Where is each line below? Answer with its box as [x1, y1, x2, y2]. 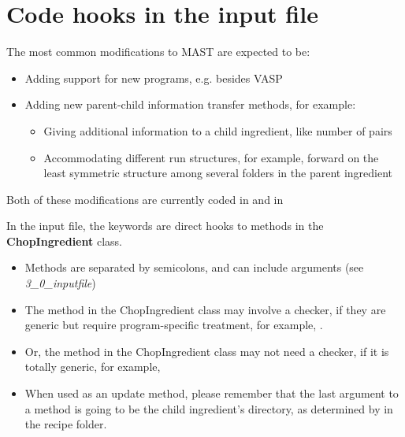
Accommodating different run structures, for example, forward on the [43, 149, 379, 165]
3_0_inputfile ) [24, 275, 96, 291]
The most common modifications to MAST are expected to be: [6, 43, 310, 60]
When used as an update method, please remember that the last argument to [24, 385, 399, 402]
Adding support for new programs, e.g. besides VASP [24, 69, 283, 86]
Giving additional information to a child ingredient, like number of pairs [43, 122, 392, 139]
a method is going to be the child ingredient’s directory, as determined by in [24, 400, 393, 417]
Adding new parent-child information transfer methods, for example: [24, 96, 356, 113]
